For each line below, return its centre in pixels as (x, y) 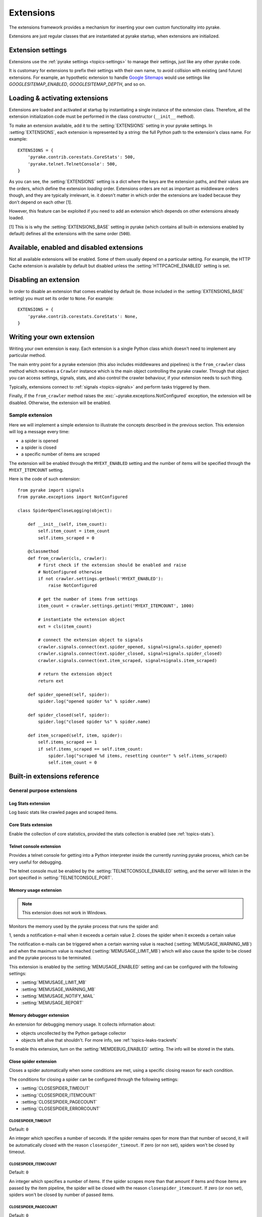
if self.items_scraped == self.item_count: (90, 749)
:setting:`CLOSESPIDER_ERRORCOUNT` (61, 1109)
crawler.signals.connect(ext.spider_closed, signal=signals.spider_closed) (130, 654)
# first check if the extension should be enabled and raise (112, 565)
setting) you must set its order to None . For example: (61, 298)
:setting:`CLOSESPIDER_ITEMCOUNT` (59, 1095)
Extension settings (38, 50)
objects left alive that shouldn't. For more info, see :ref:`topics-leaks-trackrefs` (99, 1040)
